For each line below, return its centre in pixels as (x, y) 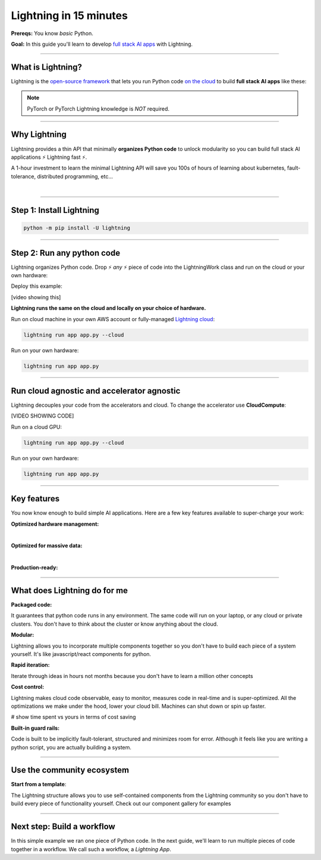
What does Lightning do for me (69, 591)
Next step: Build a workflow (63, 827)
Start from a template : (39, 784)
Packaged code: (32, 605)
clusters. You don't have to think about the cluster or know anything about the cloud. (114, 624)
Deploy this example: (37, 286)
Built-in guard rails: (35, 728)
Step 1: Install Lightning (55, 210)
